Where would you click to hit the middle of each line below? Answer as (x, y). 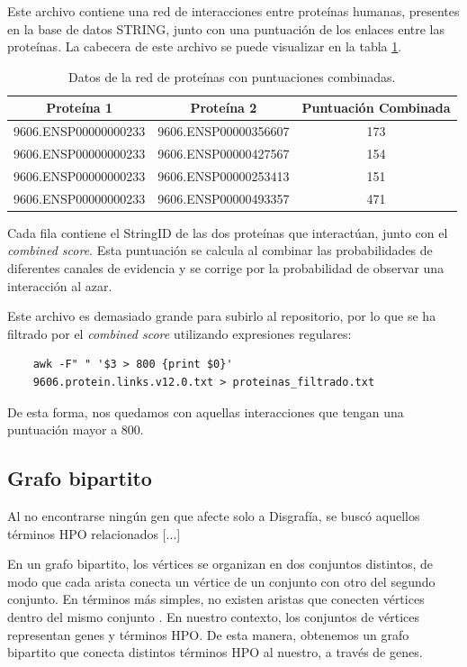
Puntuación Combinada (376, 108)
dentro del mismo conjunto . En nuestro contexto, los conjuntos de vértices (214, 616)
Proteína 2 (224, 108)
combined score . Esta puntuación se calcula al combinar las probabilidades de (220, 250)
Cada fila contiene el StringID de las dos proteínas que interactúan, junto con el (228, 232)
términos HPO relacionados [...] (94, 533)
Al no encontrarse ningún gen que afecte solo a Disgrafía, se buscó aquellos (214, 515)
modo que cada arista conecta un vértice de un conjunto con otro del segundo (221, 581)
